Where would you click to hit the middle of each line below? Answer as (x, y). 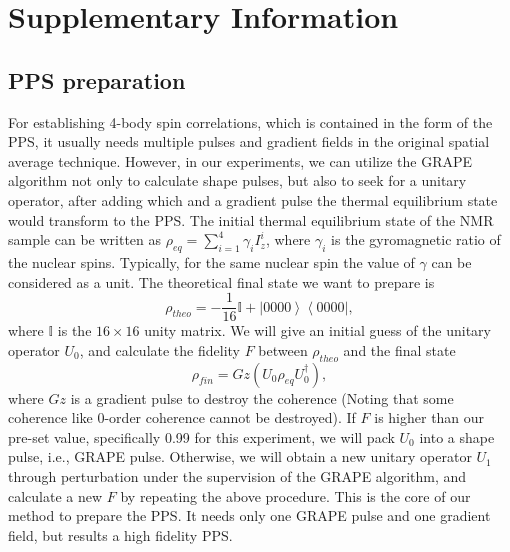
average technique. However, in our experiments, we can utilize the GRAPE (240, 160)
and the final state (399, 349)
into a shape (457, 436)
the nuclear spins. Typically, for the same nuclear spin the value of (211, 261)
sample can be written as (85, 239)
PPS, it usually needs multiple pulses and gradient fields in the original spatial (249, 141)
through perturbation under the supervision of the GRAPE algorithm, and (237, 475)
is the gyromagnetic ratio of (416, 239)
